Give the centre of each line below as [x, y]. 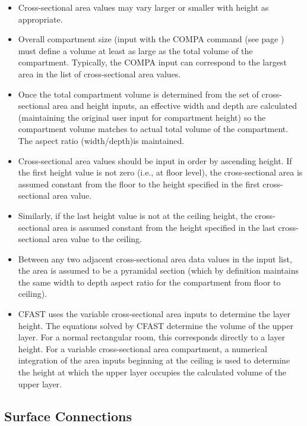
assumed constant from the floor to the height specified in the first [139, 184]
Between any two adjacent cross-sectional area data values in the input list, [155, 259]
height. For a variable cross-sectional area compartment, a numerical [143, 348]
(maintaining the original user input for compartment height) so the [142, 117]
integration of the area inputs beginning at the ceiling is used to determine [154, 360]
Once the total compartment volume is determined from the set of [138, 94]
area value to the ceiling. [97, 239]
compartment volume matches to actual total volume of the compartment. [153, 129]
